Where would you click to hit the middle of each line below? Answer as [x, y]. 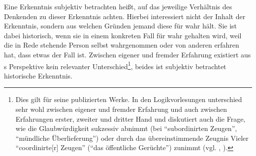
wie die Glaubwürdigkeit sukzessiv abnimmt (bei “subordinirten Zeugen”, [126, 128]
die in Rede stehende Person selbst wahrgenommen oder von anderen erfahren [122, 45]
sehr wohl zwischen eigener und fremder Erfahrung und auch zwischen [121, 109]
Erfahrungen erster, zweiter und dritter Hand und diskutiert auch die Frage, [130, 118]
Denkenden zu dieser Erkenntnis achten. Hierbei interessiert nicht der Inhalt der [125, 16]
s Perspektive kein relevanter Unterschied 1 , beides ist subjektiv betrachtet [115, 65]
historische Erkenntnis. [38, 75]
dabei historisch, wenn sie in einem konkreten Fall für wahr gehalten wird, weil [123, 35]
